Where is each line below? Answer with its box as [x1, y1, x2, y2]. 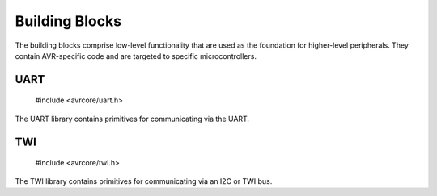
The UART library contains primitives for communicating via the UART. [15, 114, 250, 123]
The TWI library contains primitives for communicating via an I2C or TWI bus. [15, 176, 273, 186]
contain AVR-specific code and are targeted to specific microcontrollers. [15, 51, 257, 60]
